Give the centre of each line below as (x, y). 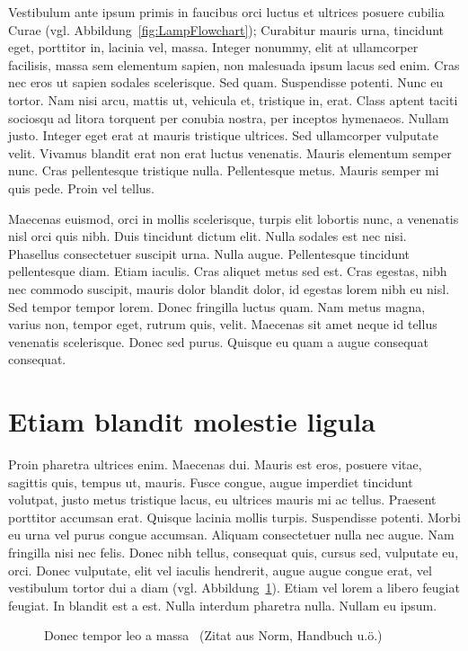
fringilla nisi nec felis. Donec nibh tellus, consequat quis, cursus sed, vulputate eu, (234, 552)
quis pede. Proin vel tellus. (81, 187)
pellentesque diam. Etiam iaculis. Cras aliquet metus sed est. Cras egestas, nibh (228, 271)
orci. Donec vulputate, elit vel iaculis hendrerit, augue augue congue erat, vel (220, 570)
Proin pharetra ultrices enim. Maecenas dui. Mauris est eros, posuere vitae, (215, 464)
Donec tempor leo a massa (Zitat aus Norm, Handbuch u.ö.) (213, 635)
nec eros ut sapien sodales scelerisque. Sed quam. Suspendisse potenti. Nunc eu (226, 82)
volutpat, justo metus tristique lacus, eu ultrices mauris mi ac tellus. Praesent (222, 499)
